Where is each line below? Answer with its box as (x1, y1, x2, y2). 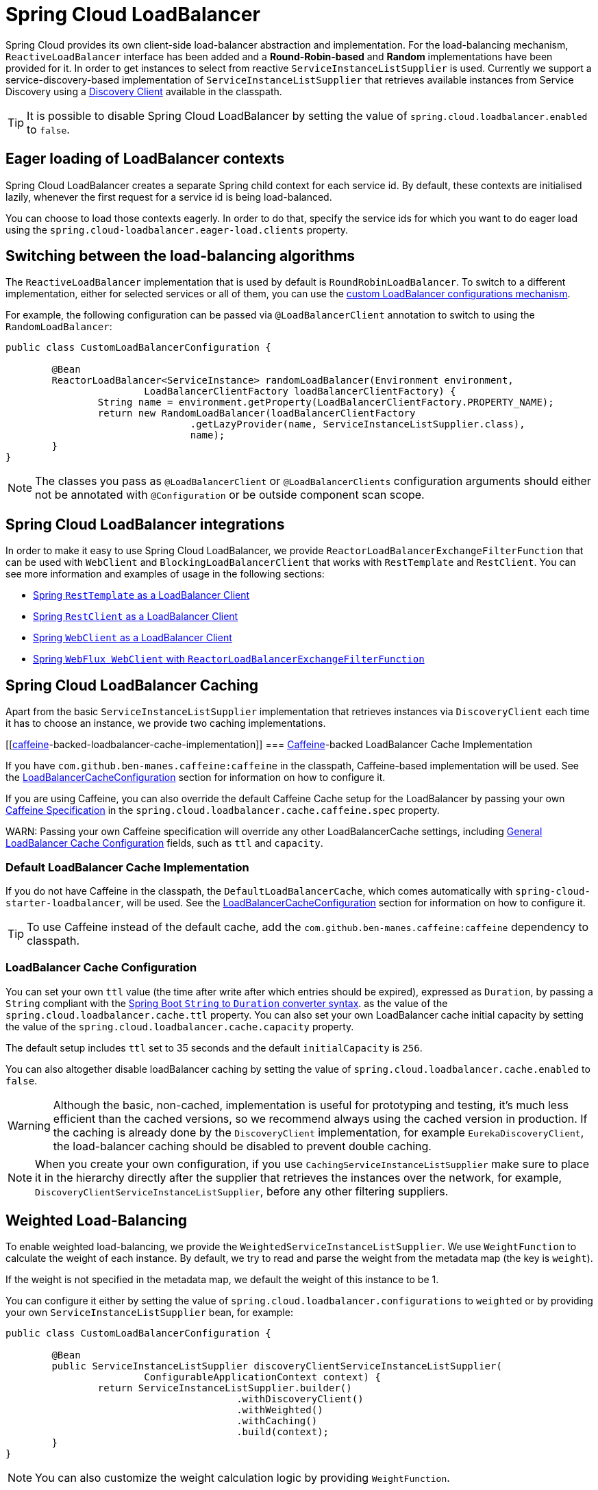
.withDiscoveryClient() (236, 1393, 364, 1405)
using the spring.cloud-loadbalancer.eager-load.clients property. (5, 223, 348, 236)
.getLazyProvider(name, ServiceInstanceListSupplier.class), (190, 419, 525, 430)
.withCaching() (236, 1415, 318, 1427)
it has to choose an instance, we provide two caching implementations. (5, 717, 326, 730)
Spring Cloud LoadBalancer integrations (5, 515, 285, 533)
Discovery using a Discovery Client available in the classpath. (5, 85, 282, 97)
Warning (8, 1118, 51, 1132)
